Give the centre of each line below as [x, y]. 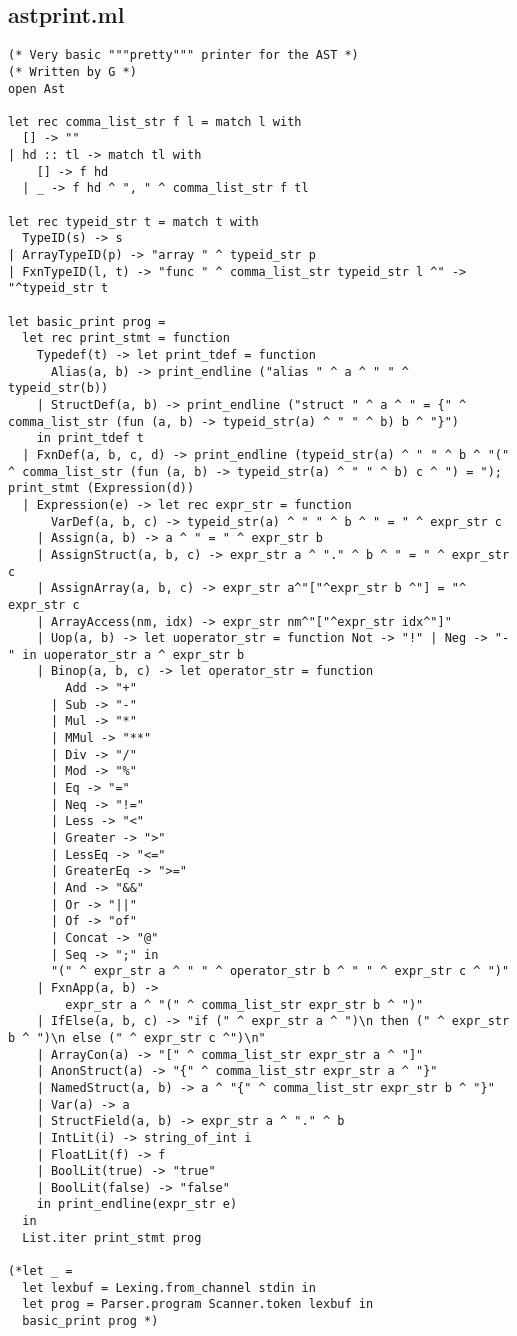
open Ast [37, 88]
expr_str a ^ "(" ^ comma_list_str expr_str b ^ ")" [244, 1004]
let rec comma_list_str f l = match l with [155, 121]
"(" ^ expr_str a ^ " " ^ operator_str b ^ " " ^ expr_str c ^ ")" [280, 971]
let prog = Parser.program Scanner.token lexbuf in [198, 1304]
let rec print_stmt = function [126, 338]
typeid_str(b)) [58, 388]
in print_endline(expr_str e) [137, 1204]
